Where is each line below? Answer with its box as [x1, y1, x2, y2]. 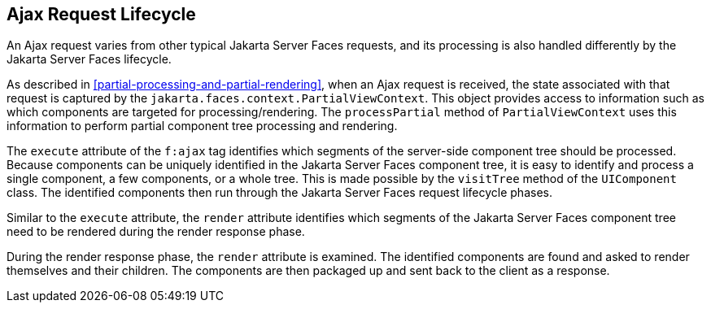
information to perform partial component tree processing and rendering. [7, 119, 398, 133]
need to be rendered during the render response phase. [7, 224, 305, 239]
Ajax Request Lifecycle [7, 4, 196, 24]
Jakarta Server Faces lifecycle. [7, 52, 172, 67]
